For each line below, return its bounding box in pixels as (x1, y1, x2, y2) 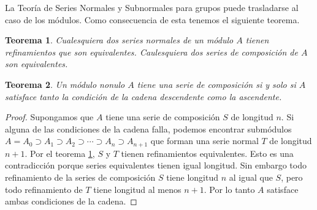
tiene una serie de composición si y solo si (137, 78, 296, 90)
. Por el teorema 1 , (25, 147, 95, 159)
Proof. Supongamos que (5, 110, 94, 123)
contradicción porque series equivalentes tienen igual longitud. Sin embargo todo (5, 159, 307, 172)
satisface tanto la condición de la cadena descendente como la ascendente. (5, 90, 282, 103)
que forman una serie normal (150, 134, 259, 147)
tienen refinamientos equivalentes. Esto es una (121, 147, 294, 159)
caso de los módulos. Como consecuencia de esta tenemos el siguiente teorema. (5, 13, 300, 26)
